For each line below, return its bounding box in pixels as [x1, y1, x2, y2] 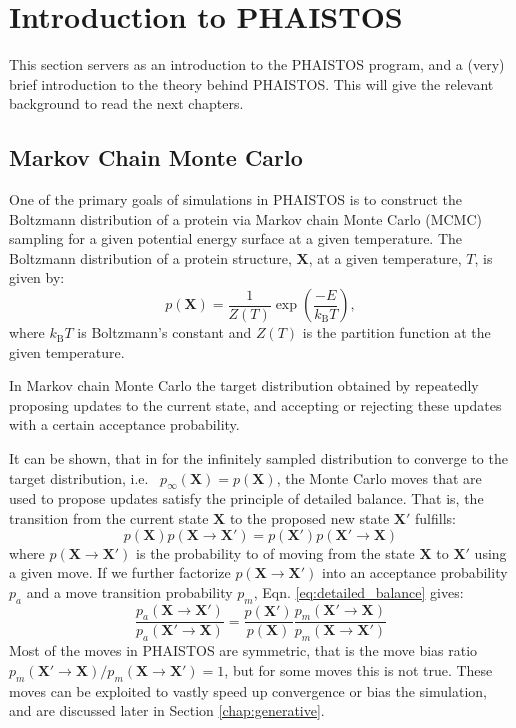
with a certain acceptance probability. [9, 414, 240, 435]
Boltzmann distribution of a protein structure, [9, 247, 292, 268]
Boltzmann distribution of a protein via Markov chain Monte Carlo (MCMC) [9, 208, 482, 229]
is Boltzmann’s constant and [77, 322, 252, 343]
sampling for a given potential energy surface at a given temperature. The [9, 228, 463, 249]
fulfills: [415, 508, 456, 529]
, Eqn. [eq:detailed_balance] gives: [253, 581, 464, 602]
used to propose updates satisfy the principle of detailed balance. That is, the [9, 488, 484, 509]
